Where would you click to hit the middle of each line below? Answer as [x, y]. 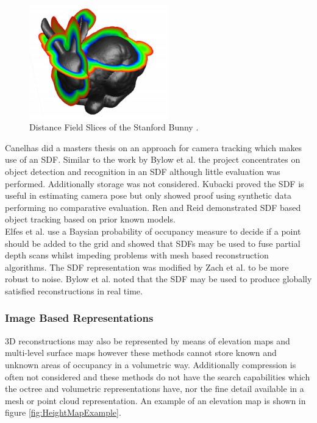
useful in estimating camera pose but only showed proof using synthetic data [148, 195]
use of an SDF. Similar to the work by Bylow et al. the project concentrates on [153, 159]
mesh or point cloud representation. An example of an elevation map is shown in [155, 400]
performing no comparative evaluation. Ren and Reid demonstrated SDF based [153, 207]
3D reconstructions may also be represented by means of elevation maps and [148, 340]
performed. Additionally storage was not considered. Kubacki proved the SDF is [155, 183]
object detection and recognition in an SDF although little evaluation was [143, 172]
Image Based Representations [79, 318]
